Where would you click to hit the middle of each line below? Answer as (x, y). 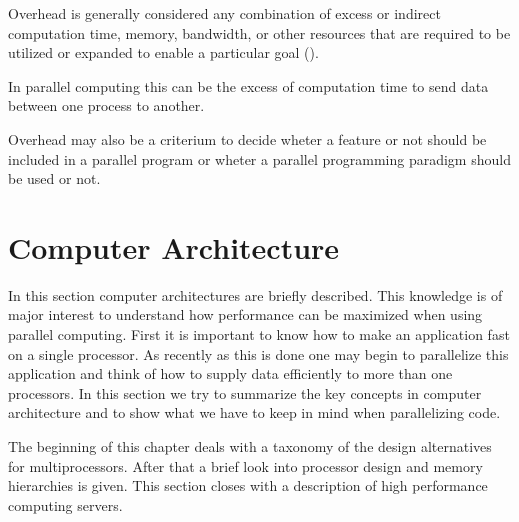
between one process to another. (106, 105)
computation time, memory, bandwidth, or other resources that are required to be (259, 32)
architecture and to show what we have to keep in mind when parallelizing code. (254, 412)
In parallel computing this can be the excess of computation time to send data (248, 85)
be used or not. (54, 178)
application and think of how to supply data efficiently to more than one (230, 373)
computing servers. (65, 504)
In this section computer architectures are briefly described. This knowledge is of (255, 294)
